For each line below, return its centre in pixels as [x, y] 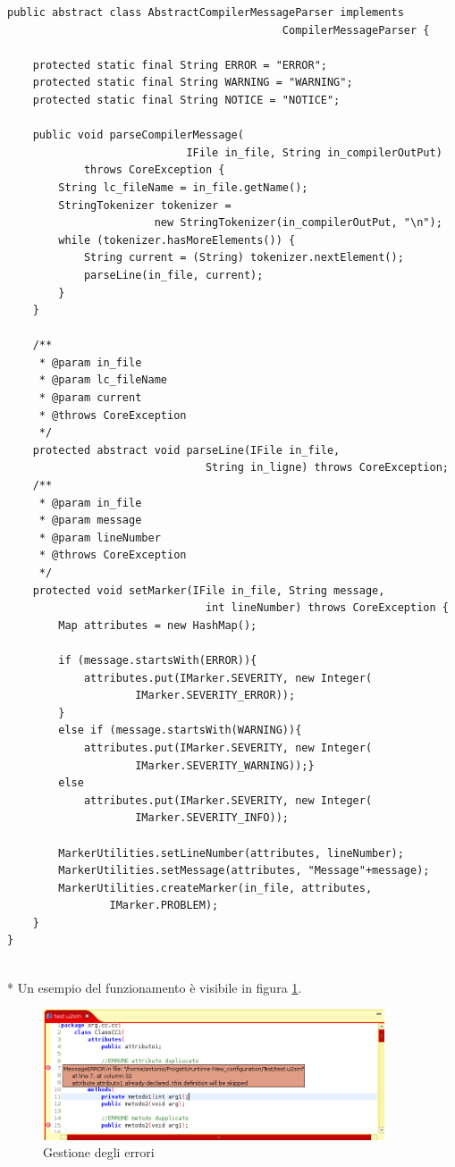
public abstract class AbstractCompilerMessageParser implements [206, 13]
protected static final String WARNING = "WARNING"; [193, 83]
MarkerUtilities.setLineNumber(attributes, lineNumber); [231, 853]
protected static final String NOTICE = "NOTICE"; [186, 100]
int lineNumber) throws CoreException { [327, 608]
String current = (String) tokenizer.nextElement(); [244, 258]
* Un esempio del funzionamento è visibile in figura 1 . [155, 987]
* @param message [90, 521]
